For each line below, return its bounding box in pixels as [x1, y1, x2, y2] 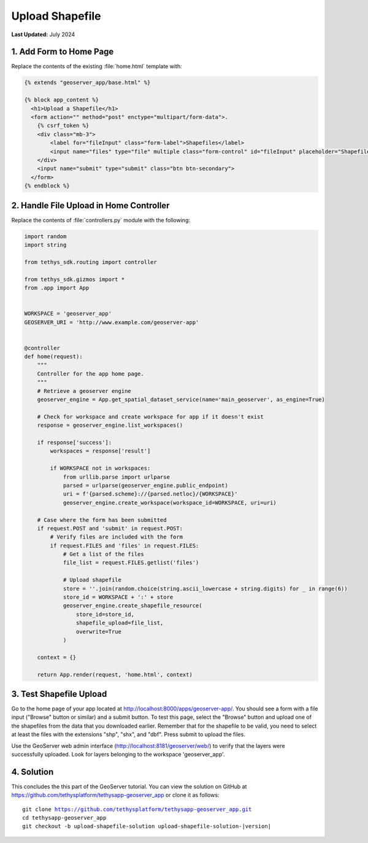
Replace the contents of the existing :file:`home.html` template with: [11, 63, 182, 70]
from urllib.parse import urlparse [63, 473, 170, 480]
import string [24, 241, 67, 248]
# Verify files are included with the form [50, 534, 183, 540]
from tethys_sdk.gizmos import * [24, 276, 125, 282]
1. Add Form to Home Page [11, 47, 114, 57]
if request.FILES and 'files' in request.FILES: [50, 542, 199, 549]
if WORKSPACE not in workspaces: [50, 465, 151, 472]
